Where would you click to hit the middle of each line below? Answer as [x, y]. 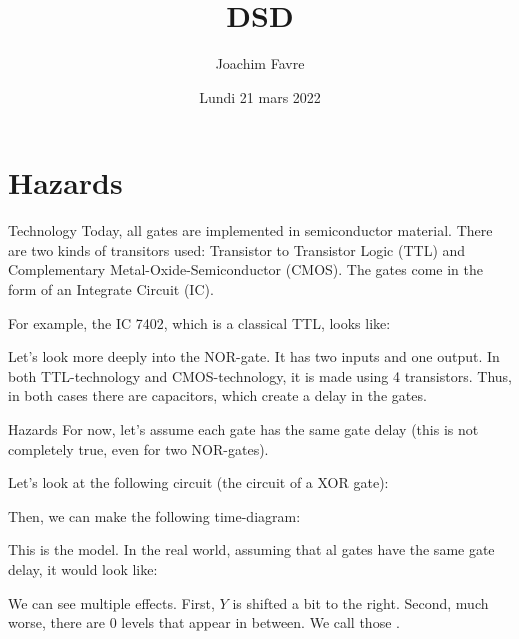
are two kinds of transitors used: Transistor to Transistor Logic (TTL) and [237, 249]
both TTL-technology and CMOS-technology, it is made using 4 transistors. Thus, [260, 375]
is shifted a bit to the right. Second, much [360, 602]
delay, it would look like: [83, 568]
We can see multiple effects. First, [111, 602]
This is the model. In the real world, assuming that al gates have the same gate [251, 549]
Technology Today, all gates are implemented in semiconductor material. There [250, 230]
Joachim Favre [260, 63]
